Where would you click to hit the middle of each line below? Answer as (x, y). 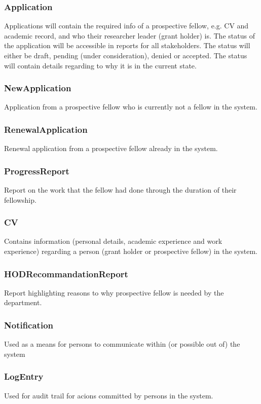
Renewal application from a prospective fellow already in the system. (111, 148)
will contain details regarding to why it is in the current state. (100, 65)
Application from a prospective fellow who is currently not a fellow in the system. (131, 107)
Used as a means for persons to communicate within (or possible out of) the (122, 344)
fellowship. (20, 199)
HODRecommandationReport (66, 273)
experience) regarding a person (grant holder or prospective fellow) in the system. (131, 251)
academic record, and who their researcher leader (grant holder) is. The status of (129, 35)
